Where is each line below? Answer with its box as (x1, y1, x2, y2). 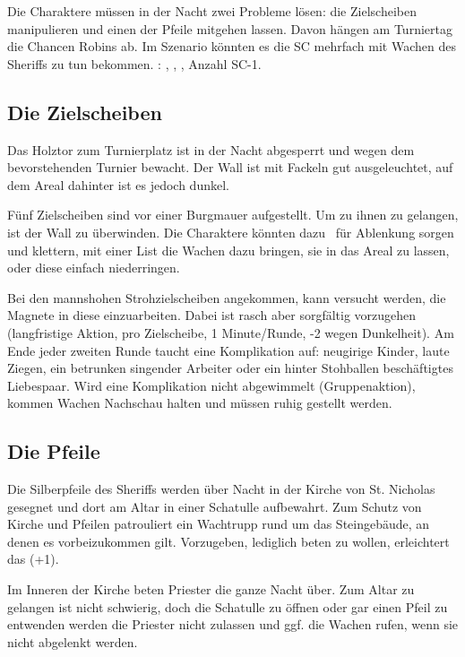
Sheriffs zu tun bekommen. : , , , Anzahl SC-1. (7, 54, 262, 73)
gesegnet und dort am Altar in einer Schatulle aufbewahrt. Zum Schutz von (7, 497, 422, 515)
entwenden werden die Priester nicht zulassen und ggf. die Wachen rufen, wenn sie (7, 615, 459, 634)
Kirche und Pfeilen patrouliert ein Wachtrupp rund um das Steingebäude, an (7, 514, 430, 533)
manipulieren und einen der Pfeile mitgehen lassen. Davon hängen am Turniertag (7, 19, 452, 38)
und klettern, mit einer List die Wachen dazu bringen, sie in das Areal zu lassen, (7, 240, 450, 259)
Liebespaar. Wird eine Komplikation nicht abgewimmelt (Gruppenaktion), (7, 376, 416, 394)
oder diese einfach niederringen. (7, 258, 180, 277)
